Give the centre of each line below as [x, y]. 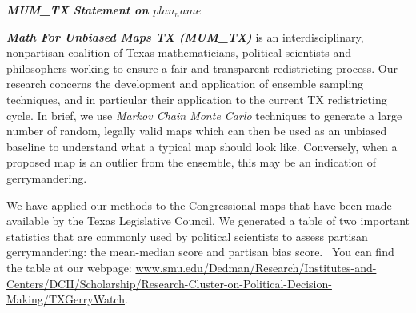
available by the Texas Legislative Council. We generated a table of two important [208, 221]
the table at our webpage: [69, 267]
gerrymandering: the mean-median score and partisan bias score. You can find [200, 252]
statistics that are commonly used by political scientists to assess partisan [187, 236]
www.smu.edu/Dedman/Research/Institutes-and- [256, 267]
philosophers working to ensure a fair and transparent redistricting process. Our [202, 68]
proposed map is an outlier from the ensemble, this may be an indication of [192, 162]
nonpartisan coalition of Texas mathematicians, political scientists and [179, 52]
